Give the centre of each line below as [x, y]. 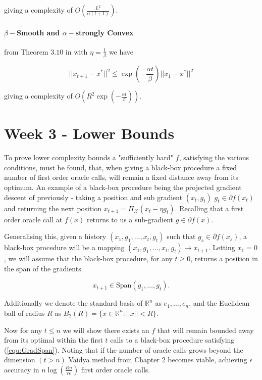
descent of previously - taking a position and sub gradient [93, 197]
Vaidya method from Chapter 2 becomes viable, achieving [158, 360]
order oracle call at [33, 219]
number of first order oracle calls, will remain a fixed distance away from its [121, 177]
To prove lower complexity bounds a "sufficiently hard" [89, 157]
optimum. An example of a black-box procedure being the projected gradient [123, 187]
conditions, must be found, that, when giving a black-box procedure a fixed [121, 167]
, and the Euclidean [219, 303]
